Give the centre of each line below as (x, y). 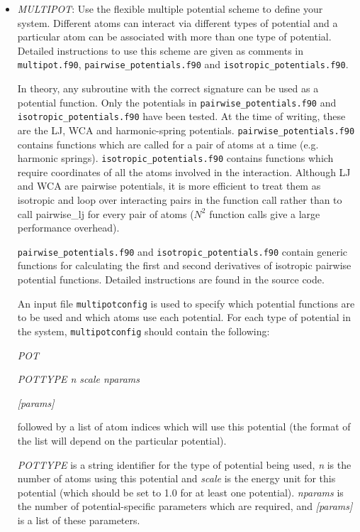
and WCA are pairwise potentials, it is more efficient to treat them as (169, 186)
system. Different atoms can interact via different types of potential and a (178, 22)
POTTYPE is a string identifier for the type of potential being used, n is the (184, 464)
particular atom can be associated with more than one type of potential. (174, 37)
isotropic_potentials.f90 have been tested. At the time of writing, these (181, 116)
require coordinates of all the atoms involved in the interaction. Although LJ (184, 172)
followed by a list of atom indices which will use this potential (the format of (184, 427)
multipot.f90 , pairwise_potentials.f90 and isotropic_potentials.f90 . (183, 64)
